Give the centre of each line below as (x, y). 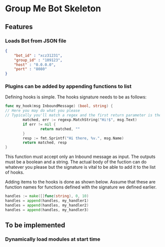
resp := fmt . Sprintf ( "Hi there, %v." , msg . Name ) (73, 138)
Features (19, 27)
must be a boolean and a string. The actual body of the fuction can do (76, 162)
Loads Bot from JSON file (36, 41)
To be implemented (35, 225)
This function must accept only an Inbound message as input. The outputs (80, 157)
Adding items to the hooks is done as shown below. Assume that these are (80, 182)
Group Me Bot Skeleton (53, 9)
